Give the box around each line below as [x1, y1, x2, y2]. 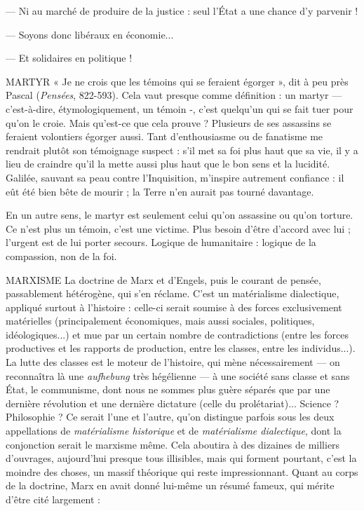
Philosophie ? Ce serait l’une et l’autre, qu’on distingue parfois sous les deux [6, 409, 335, 424]
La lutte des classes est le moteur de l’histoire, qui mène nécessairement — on [6, 355, 340, 369]
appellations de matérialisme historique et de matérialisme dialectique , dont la [6, 423, 342, 438]
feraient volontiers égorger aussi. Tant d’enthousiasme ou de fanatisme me [6, 129, 323, 144]
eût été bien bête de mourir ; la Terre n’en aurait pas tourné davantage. [6, 184, 314, 198]
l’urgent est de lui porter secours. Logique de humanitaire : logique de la [6, 235, 316, 250]
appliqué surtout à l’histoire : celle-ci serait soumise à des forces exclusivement [6, 299, 342, 314]
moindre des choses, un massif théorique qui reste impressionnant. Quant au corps [6, 464, 358, 479]
